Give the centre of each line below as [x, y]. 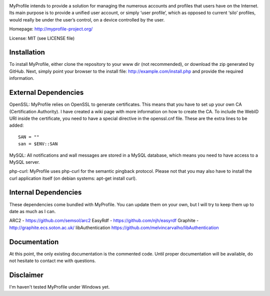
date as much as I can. [32, 211]
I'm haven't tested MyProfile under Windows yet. [59, 287]
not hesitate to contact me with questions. [52, 261]
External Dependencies [46, 93]
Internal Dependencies [45, 192]
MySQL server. [24, 162]
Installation [27, 52]
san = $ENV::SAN [38, 144]
